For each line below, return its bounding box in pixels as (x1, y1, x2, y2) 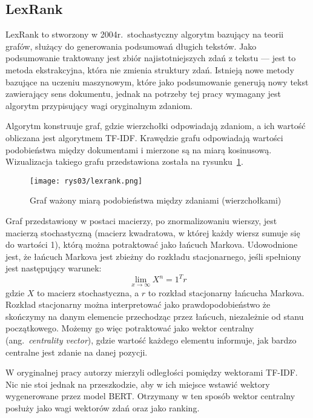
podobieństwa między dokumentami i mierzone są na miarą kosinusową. (5, 143, 272, 156)
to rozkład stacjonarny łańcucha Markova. (148, 286, 305, 299)
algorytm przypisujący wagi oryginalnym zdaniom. (5, 99, 193, 111)
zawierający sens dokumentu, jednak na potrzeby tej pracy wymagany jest (5, 87, 281, 100)
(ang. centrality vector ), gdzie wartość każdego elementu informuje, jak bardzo (5, 334, 297, 347)
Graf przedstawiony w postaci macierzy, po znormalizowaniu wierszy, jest (5, 214, 277, 227)
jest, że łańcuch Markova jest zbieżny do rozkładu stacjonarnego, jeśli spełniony (5, 250, 301, 262)
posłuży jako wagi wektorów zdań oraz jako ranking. (5, 402, 200, 414)
